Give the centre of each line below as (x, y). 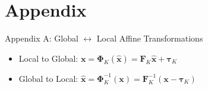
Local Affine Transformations (150, 38)
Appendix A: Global (42, 38)
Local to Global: (48, 58)
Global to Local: (48, 78)
